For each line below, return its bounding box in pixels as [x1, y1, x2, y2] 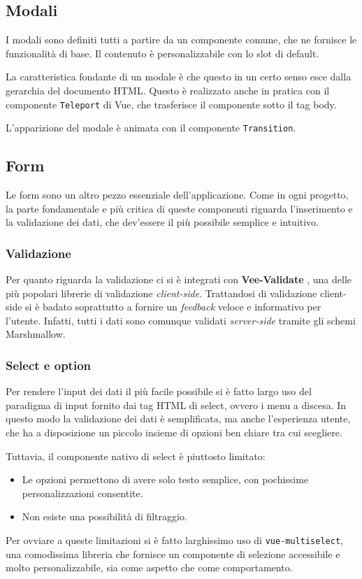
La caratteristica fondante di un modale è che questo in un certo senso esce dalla [6, 69, 352, 84]
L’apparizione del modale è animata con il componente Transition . [6, 120, 296, 135]
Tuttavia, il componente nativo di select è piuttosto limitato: [6, 448, 266, 463]
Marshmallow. [6, 327, 66, 341]
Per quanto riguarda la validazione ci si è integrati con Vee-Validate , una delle [6, 272, 352, 287]
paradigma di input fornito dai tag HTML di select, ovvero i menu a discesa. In [6, 397, 347, 412]
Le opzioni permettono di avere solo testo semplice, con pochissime [22, 472, 309, 487]
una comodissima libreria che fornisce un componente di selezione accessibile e [6, 546, 340, 561]
